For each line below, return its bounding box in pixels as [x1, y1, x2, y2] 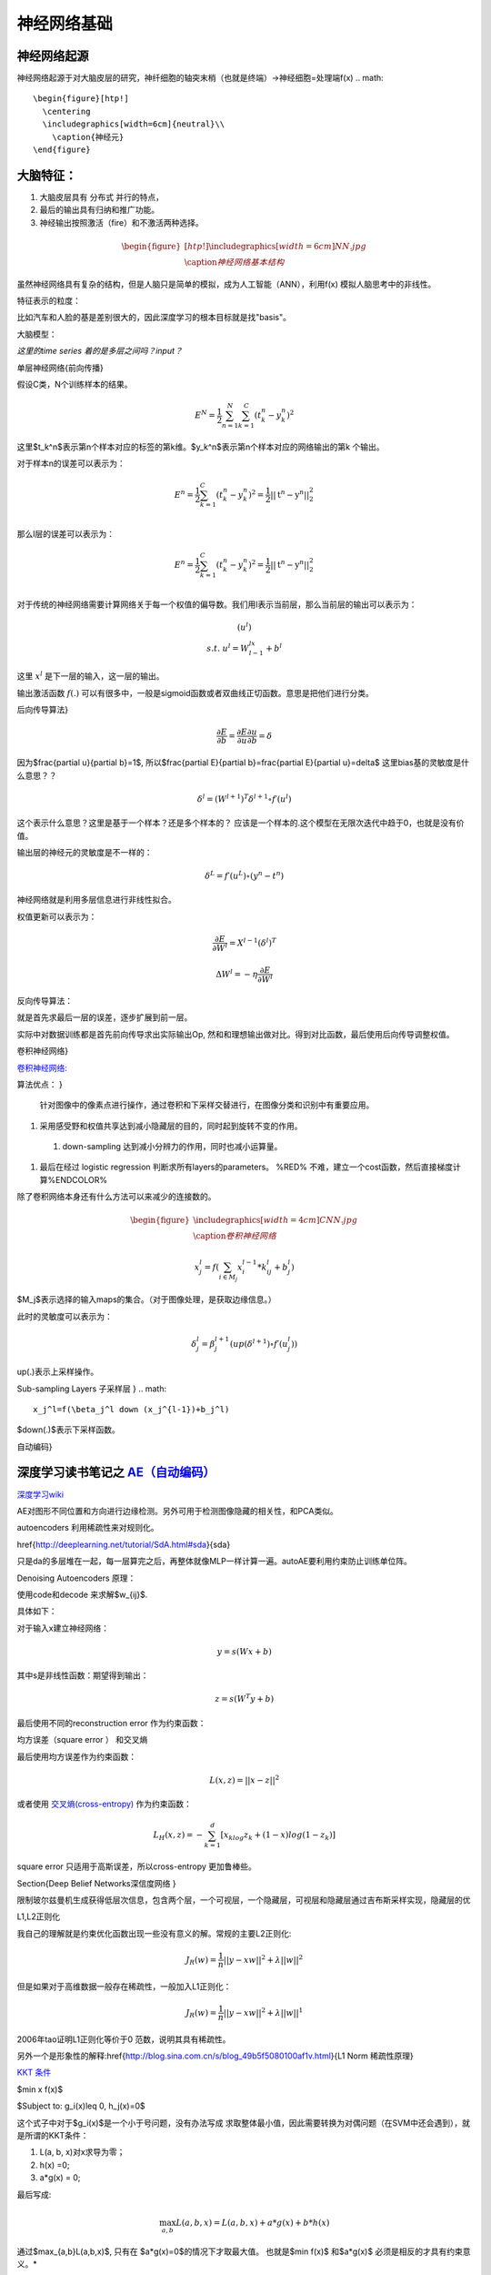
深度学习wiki [16, 1489, 64, 1500]
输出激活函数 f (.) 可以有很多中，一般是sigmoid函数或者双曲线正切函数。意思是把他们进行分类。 [16, 687, 375, 698]
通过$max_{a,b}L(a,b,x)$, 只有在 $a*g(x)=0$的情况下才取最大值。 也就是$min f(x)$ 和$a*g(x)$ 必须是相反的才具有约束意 [16, 2246, 471, 2257]
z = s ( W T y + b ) [215, 1693, 275, 1704]
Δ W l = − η [215, 967, 258, 979]
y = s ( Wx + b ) [216, 1646, 272, 1656]
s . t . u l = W [205, 642, 250, 653]
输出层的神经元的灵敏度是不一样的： [16, 846, 153, 857]
